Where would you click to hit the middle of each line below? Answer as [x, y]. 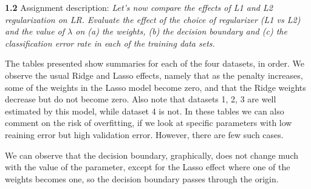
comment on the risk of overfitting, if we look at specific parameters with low [149, 123]
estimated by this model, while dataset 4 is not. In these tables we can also [145, 111]
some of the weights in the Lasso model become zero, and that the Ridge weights [155, 87]
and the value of [35, 31]
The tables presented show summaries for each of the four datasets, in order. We [155, 63]
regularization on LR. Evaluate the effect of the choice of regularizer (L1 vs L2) [153, 19]
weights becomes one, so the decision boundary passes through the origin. [142, 178]
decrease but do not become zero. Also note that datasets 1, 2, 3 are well [141, 99]
